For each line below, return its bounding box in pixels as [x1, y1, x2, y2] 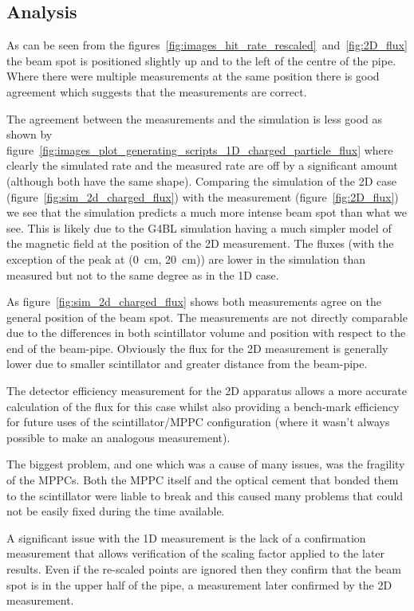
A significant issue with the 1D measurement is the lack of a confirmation [6, 529, 366, 546]
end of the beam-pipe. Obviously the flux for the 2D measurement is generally [6, 339, 388, 356]
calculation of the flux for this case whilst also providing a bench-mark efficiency [6, 398, 400, 414]
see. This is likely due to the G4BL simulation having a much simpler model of [6, 219, 392, 236]
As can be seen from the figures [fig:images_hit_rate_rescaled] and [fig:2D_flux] [6, 37, 408, 53]
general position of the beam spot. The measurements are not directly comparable [6, 308, 408, 325]
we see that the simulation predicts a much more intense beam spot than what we [6, 204, 408, 221]
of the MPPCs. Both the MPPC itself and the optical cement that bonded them [6, 472, 399, 488]
